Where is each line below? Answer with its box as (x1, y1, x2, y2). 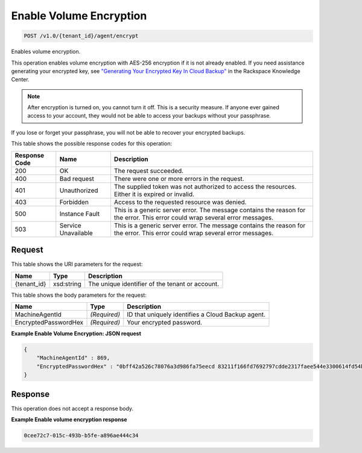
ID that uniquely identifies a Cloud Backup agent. (127, 310, 265, 318)
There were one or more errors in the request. (113, 174, 244, 183)
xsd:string (52, 279, 81, 288)
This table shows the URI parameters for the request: (11, 261, 143, 268)
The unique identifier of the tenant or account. (87, 279, 220, 288)
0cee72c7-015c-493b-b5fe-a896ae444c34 (24, 432, 139, 439)
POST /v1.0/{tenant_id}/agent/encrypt (24, 33, 139, 39)
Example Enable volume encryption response (11, 416, 127, 423)
